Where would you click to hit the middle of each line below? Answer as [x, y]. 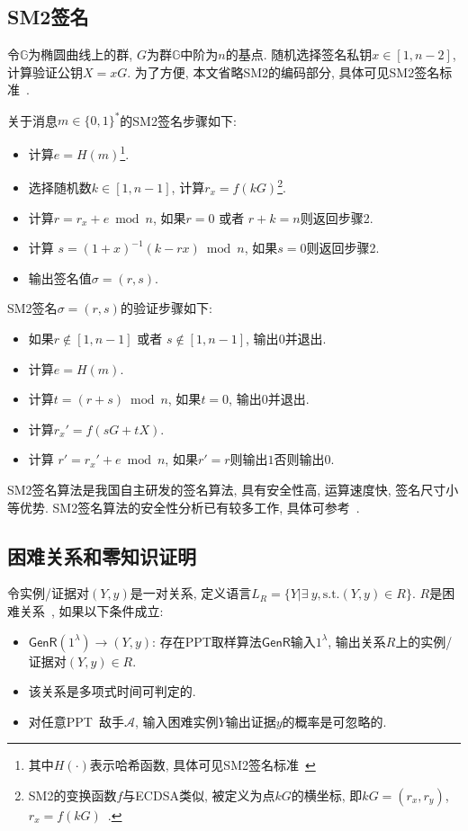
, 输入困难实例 [176, 721]
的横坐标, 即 [327, 795]
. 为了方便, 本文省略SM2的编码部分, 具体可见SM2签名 [283, 71]
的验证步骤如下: [166, 308]
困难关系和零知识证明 [102, 555]
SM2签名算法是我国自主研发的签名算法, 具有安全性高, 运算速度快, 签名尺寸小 [233, 489]
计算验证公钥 [45, 71]
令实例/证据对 [48, 593]
